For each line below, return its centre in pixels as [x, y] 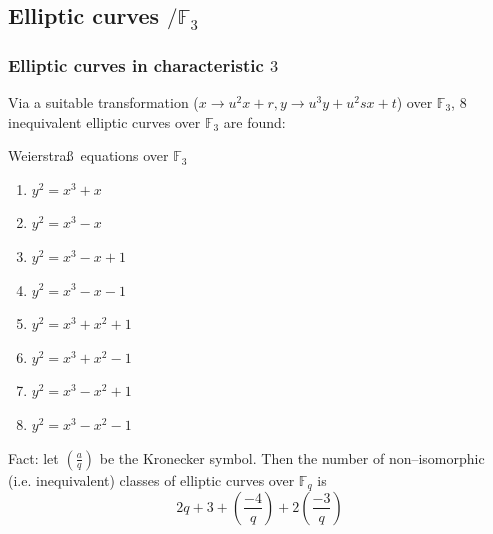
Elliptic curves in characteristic [136, 64]
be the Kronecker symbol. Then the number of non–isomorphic [292, 457]
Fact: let [33, 457]
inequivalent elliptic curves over [104, 121]
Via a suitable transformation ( [103, 102]
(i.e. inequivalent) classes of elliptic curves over [151, 479]
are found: [254, 121]
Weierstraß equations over [88, 155]
